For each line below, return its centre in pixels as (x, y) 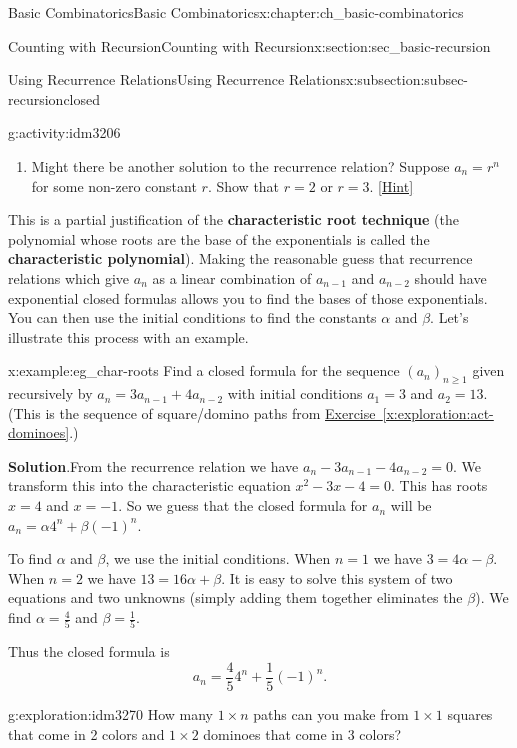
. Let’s (449, 317)
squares (470, 714)
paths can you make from (331, 714)
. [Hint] (391, 185)
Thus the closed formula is (89, 651)
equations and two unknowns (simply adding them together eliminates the (235, 597)
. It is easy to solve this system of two (337, 577)
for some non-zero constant (114, 185)
